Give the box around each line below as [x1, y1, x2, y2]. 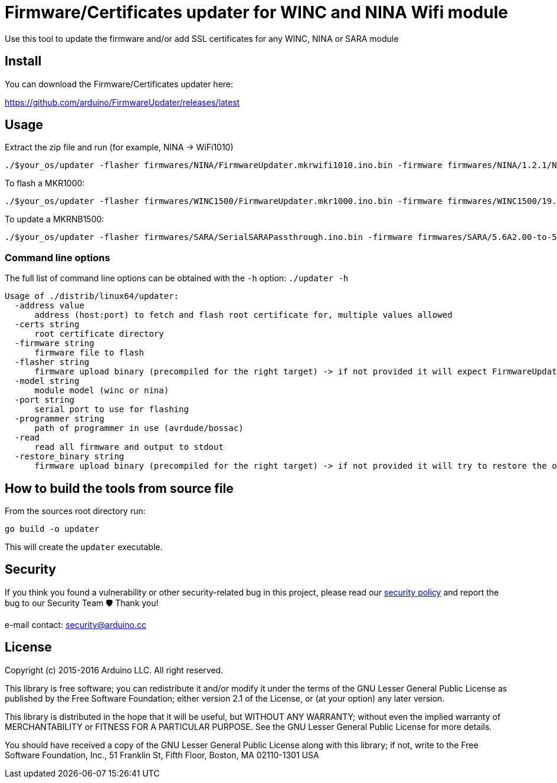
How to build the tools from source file [5, 481, 234, 496]
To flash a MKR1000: [5, 178, 85, 189]
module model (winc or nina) [34, 386, 169, 396]
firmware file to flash [34, 348, 145, 358]
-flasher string [14, 357, 90, 367]
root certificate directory [34, 329, 164, 339]
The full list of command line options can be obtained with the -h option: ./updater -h [5, 273, 349, 284]
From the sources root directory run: [5, 506, 146, 516]
